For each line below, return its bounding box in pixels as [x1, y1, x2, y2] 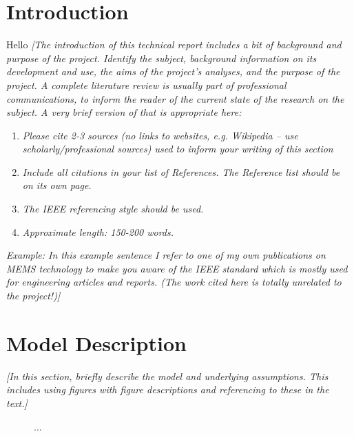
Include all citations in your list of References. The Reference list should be [22, 164, 340, 179]
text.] [6, 395, 28, 410]
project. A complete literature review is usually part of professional [6, 77, 287, 92]
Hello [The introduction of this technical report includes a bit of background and [6, 37, 342, 52]
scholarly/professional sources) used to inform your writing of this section [22, 141, 333, 156]
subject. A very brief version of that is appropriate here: [6, 105, 242, 119]
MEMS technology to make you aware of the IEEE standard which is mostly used [6, 261, 348, 275]
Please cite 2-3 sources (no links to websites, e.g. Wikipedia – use [22, 128, 298, 142]
